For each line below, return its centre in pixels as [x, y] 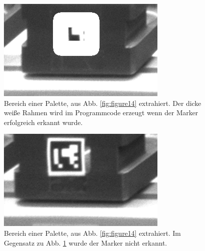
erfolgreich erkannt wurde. [43, 122]
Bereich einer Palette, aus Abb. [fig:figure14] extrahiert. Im [92, 233]
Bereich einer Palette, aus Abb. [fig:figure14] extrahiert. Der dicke [102, 103]
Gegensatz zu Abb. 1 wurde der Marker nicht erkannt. [86, 242]
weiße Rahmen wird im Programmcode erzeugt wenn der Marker [101, 113]
